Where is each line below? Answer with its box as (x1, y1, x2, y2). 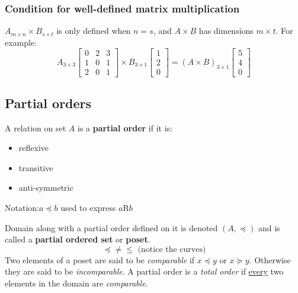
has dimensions (198, 24, 254, 37)
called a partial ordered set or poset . (5, 233, 150, 245)
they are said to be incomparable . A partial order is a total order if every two (5, 265, 284, 278)
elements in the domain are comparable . (5, 277, 148, 289)
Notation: (5, 201, 39, 214)
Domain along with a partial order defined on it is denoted (5, 221, 218, 234)
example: (5, 36, 37, 48)
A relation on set (5, 121, 66, 134)
